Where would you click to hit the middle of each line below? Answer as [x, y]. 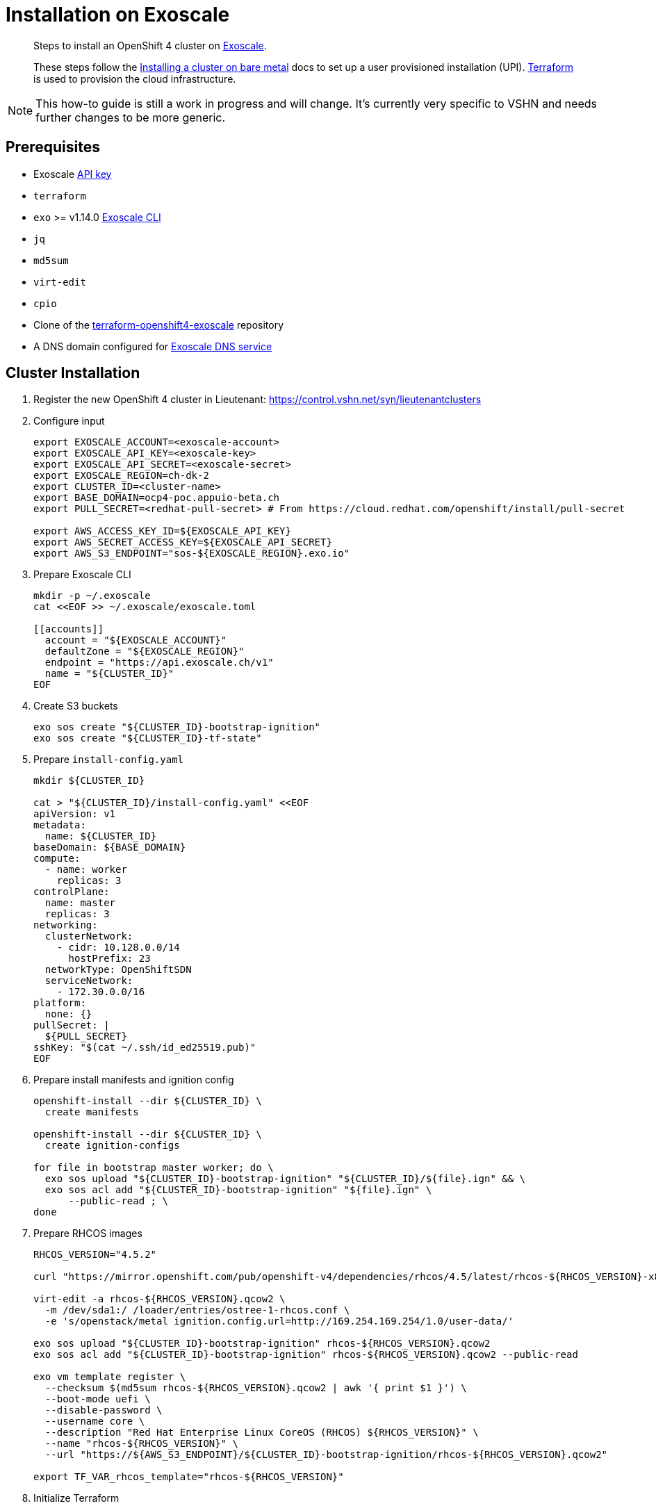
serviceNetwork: [89, 981]
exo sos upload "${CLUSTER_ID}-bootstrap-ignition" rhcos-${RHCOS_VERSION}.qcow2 [262, 1344]
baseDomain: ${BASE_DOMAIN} [110, 847]
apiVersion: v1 [75, 814]
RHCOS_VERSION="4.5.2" [95, 1255]
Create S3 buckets [76, 706]
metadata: [60, 825]
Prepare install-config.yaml [109, 760]
